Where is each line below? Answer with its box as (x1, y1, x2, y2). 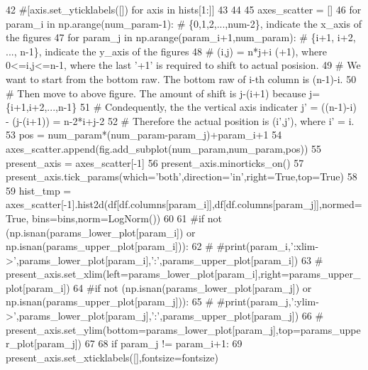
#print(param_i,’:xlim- (216, 239, 319, 254)
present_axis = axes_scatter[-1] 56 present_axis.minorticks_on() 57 (6, 155, 304, 170)
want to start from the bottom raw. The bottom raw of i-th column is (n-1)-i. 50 (6, 71, 357, 86)
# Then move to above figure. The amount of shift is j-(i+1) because (6, 85, 306, 100)
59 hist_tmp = (6, 183, 72, 197)
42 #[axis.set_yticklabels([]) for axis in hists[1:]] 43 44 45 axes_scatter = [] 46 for (6, 2, 362, 16)
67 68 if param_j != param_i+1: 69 (84, 336, 242, 351)
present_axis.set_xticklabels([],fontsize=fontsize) (6, 349, 218, 364)
